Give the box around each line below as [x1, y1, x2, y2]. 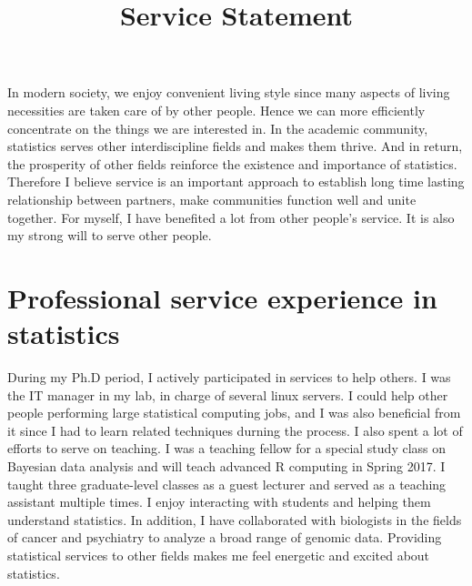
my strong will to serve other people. [7, 226, 212, 245]
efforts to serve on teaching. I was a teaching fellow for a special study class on [7, 439, 447, 458]
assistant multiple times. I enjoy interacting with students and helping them [7, 492, 431, 511]
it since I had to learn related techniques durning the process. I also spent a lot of [7, 420, 463, 439]
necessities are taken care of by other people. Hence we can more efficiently [7, 100, 426, 119]
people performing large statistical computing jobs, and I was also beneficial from [7, 403, 461, 422]
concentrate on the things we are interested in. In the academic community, [7, 118, 428, 137]
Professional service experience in [7, 278, 437, 316]
